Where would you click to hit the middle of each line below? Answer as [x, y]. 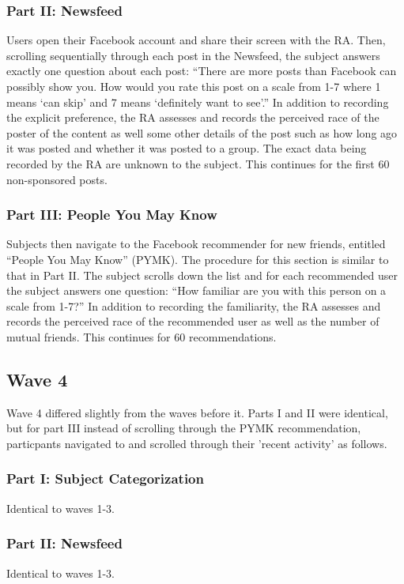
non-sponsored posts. [57, 179]
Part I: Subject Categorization [105, 479]
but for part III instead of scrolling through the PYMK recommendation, [184, 428]
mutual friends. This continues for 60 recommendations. [142, 336]
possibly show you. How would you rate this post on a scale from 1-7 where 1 [194, 86]
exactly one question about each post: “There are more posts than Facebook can [202, 71]
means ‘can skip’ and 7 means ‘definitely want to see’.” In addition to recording [198, 102]
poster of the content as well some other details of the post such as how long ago [202, 132]
